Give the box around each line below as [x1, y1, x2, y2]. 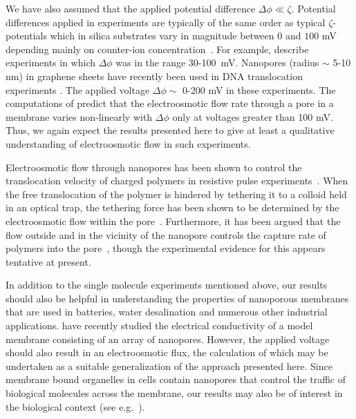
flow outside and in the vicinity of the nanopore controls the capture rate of [6, 227, 326, 242]
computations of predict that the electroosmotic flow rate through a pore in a [6, 96, 334, 110]
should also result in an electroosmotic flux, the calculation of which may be [6, 345, 328, 360]
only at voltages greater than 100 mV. [172, 109, 333, 124]
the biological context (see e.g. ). [6, 399, 145, 413]
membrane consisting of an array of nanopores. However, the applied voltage [6, 331, 330, 346]
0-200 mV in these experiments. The [182, 82, 336, 97]
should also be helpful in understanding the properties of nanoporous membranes [6, 291, 349, 305]
